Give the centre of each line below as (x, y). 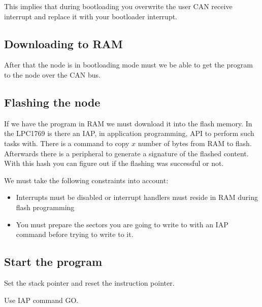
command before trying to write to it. (75, 234)
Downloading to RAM (63, 43)
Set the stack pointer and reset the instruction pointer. (89, 282)
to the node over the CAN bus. (52, 74)
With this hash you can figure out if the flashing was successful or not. (114, 163)
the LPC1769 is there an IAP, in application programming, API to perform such (129, 133)
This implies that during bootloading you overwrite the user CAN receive (118, 6)
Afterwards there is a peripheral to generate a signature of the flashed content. (126, 153)
